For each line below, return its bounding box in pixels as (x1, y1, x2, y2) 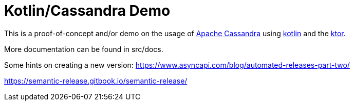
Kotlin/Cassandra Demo (4, 2, 171, 19)
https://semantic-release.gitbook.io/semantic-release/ (4, 76, 188, 85)
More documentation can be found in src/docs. (4, 44, 163, 54)
